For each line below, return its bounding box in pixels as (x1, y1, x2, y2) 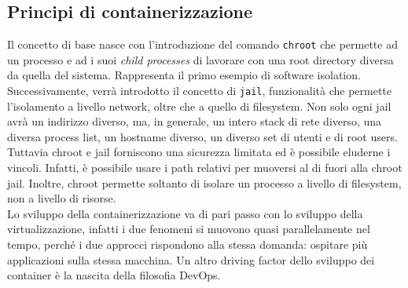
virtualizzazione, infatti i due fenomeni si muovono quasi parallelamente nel (7, 221, 370, 237)
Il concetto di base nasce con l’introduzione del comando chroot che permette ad (7, 36, 398, 53)
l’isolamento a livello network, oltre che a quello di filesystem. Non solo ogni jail (7, 97, 391, 114)
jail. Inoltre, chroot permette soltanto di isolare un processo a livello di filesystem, (7, 174, 402, 191)
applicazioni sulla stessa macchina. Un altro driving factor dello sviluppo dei (7, 251, 375, 268)
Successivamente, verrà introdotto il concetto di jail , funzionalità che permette (7, 82, 391, 99)
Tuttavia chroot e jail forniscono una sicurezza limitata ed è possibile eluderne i (7, 144, 391, 160)
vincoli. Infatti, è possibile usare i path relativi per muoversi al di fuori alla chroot (7, 159, 402, 176)
